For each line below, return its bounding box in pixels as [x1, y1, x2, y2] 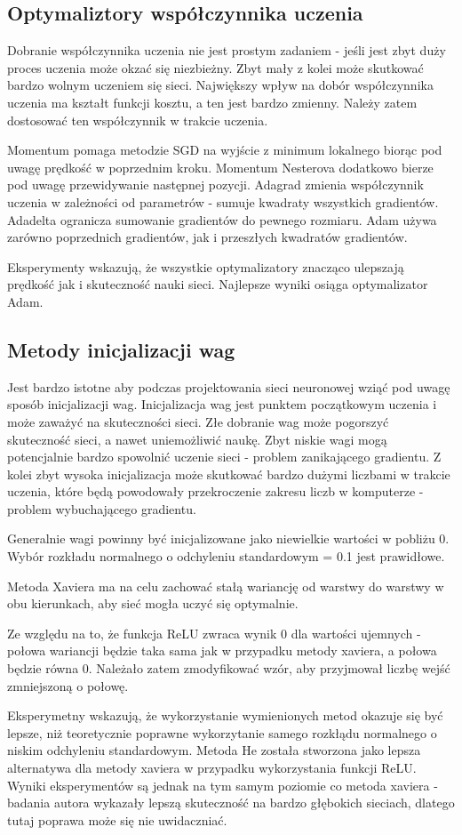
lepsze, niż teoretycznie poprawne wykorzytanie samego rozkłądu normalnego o [7, 723, 437, 742]
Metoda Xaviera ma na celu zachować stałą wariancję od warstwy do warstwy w [7, 576, 444, 595]
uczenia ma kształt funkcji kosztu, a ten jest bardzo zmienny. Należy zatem [7, 92, 418, 111]
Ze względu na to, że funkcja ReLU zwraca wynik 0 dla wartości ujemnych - [7, 623, 421, 642]
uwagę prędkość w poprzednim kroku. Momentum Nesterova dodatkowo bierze [7, 157, 434, 176]
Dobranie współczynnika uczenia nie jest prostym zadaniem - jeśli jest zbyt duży [7, 41, 446, 60]
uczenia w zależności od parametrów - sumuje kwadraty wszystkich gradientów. [7, 192, 439, 211]
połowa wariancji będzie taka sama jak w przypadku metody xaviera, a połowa [7, 641, 437, 660]
